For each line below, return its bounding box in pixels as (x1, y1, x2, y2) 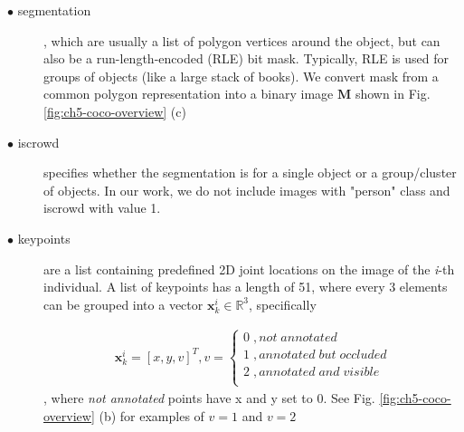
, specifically (249, 294, 317, 313)
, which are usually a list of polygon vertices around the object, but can (43, 31, 440, 50)
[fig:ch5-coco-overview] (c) (43, 101, 186, 120)
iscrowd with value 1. (43, 198, 161, 217)
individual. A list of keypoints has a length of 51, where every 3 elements (43, 277, 448, 296)
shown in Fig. (355, 84, 431, 103)
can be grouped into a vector (43, 294, 204, 313)
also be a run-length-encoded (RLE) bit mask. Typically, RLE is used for (43, 49, 450, 68)
